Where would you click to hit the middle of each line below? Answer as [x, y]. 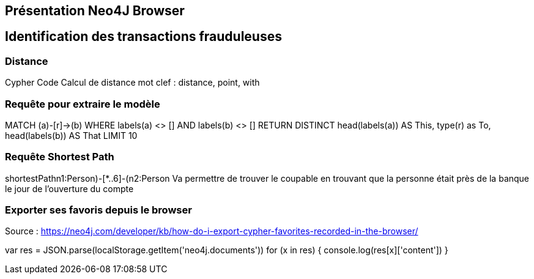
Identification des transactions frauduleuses [143, 37]
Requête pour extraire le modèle [83, 104]
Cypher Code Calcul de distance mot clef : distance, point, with [132, 83]
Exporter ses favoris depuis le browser [98, 210]
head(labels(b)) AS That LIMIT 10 [71, 135]
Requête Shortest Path [60, 157]
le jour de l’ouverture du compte [69, 188]
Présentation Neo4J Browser [95, 11]
